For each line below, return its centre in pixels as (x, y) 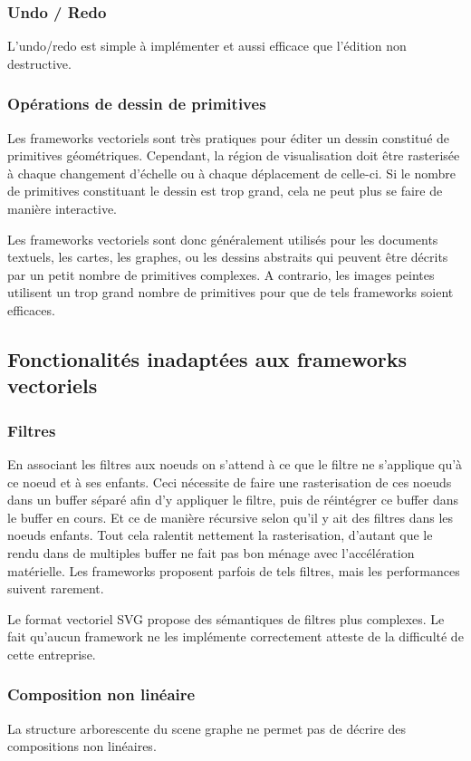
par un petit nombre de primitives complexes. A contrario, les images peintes (221, 274)
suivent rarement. (56, 588)
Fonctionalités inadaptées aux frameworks (207, 358)
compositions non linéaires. (82, 746)
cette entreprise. (52, 654)
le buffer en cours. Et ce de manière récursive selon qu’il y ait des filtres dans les (231, 517)
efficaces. (31, 309)
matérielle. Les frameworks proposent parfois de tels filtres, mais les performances (234, 570)
